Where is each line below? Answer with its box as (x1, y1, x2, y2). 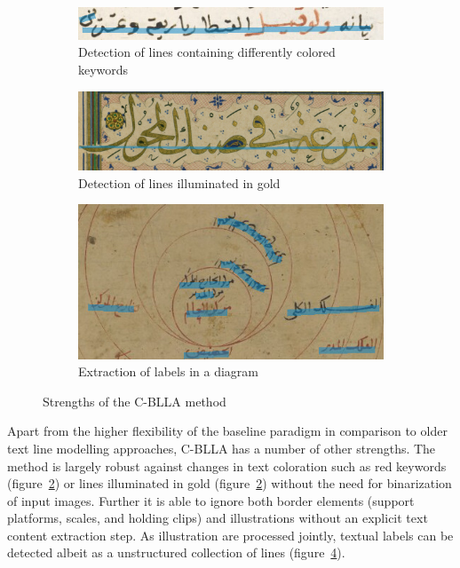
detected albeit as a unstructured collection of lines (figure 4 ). (7, 543, 345, 562)
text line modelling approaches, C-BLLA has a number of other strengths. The (7, 438, 436, 457)
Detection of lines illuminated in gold (78, 173, 281, 192)
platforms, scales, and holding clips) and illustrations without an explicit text (7, 509, 428, 527)
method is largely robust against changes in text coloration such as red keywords (7, 456, 447, 475)
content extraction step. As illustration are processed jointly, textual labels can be (7, 525, 454, 544)
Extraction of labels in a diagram (78, 362, 258, 381)
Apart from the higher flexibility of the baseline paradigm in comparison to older (7, 422, 448, 440)
